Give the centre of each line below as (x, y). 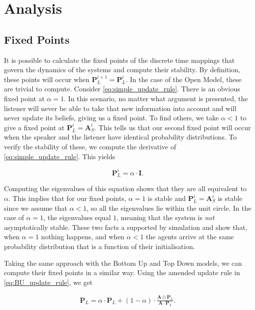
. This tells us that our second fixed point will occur (173, 127)
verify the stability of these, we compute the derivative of (90, 146)
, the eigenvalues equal (77, 217)
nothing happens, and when (83, 237)
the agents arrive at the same (190, 237)
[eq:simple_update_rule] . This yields (60, 156)
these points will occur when (47, 79)
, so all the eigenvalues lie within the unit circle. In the (169, 208)
